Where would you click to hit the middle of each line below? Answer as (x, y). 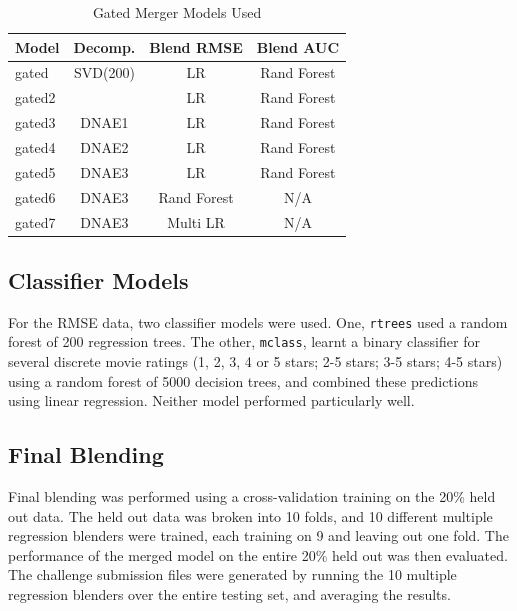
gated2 (35, 97)
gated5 (35, 171)
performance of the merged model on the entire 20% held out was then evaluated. (258, 554)
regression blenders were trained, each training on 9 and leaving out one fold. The (258, 535)
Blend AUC (298, 46)
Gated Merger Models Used (177, 12)
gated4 (35, 146)
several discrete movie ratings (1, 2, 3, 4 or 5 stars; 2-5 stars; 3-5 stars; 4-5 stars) (255, 361)
